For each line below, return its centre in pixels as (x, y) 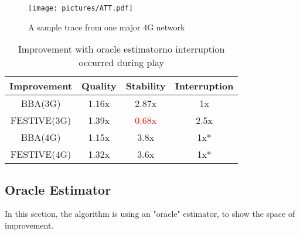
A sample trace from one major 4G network (107, 27)
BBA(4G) (41, 137)
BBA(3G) (41, 103)
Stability (146, 86)
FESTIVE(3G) (41, 120)
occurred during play (121, 63)
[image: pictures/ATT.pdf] (81, 8)
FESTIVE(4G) (41, 154)
